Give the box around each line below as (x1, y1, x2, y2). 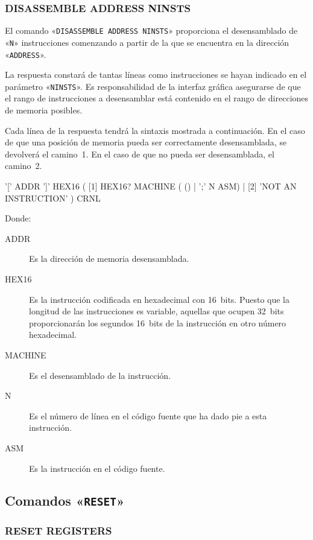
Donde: (5, 212, 31, 224)
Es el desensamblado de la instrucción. (29, 369, 171, 381)
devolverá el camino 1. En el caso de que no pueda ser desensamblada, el (5, 147, 274, 160)
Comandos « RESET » (5, 491, 125, 510)
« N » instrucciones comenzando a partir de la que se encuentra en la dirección (5, 36, 289, 48)
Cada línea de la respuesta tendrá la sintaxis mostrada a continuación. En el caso (5, 124, 305, 136)
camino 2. (5, 159, 42, 172)
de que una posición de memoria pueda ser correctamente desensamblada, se (5, 136, 287, 148)
